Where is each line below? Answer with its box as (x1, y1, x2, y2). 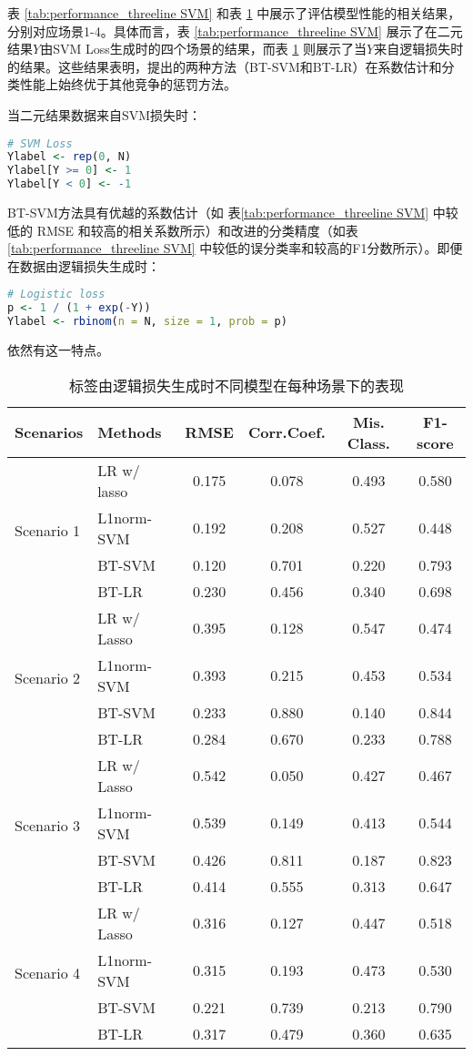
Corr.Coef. (247, 421, 326, 443)
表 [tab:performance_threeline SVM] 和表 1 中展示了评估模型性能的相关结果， (7, 4, 461, 22)
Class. (347, 432, 390, 453)
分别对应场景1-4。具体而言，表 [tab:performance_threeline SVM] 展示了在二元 (7, 21, 463, 40)
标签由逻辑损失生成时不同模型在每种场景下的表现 (68, 374, 404, 396)
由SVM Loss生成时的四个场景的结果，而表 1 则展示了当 (40, 39, 367, 58)
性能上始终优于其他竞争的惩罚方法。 (19, 75, 236, 94)
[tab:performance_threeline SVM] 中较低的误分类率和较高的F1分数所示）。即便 (7, 239, 463, 258)
